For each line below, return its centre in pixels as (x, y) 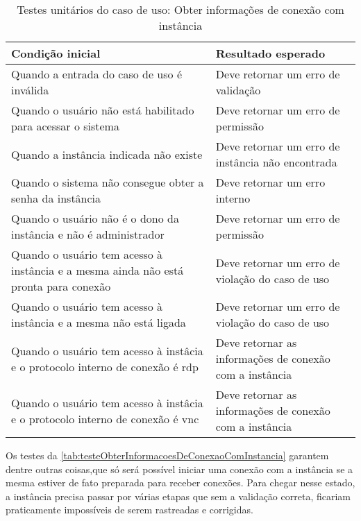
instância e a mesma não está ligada (99, 322)
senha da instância (56, 198)
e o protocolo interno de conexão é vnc (105, 418)
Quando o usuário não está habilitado (103, 110)
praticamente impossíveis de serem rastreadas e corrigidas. (129, 510)
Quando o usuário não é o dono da (95, 218)
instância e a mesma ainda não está (98, 270)
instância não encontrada (276, 162)
